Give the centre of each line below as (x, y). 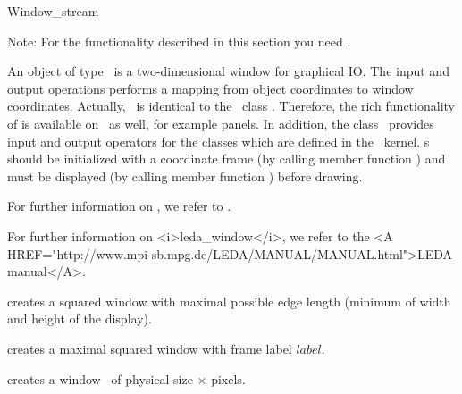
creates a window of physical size (100, 378)
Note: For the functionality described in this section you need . (179, 41)
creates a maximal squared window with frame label (150, 348)
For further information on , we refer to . (119, 206)
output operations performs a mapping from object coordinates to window (210, 88)
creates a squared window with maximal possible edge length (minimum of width (229, 301)
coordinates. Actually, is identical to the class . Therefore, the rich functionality (231, 106)
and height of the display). (80, 319)
